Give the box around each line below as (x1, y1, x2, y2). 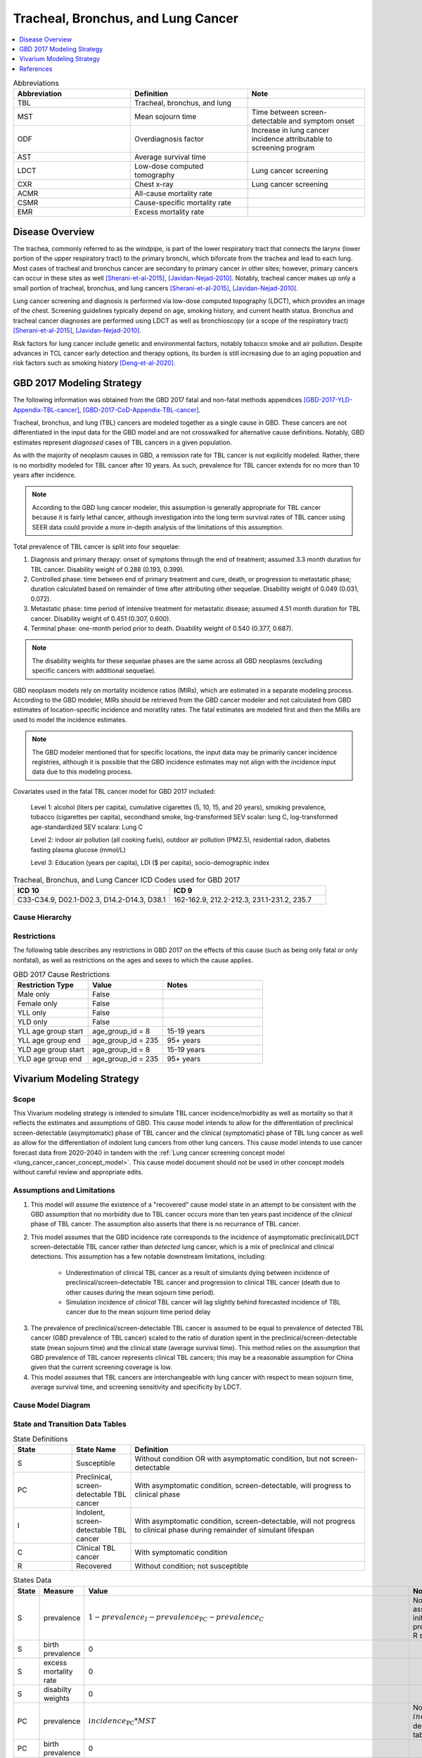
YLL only (17, 1008, 47, 1018)
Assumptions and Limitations (13, 1186, 115, 1195)
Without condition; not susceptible (134, 1561, 249, 1571)
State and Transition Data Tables (13, 1419, 127, 1429)
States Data (13, 1575, 52, 1585)
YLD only (17, 1017, 48, 1027)
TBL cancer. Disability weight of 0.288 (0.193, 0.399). (30, 565, 185, 573)
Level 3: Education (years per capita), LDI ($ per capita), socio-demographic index (30, 859, 270, 867)
